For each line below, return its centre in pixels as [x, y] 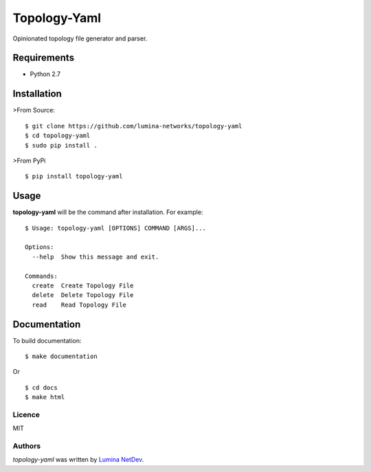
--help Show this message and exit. [95, 257]
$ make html [45, 397]
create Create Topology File [83, 285]
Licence [26, 414]
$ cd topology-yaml [58, 136]
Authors [27, 446]
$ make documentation [61, 356]
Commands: [41, 276]
